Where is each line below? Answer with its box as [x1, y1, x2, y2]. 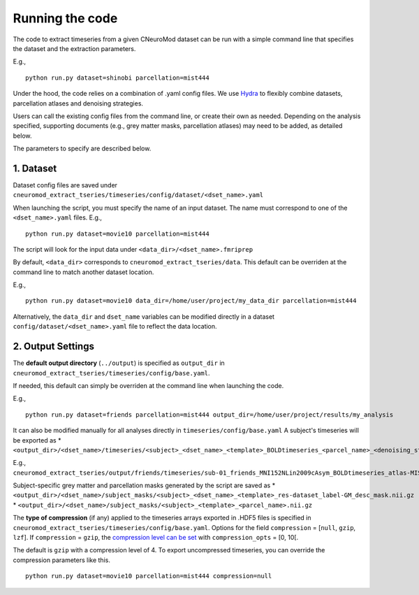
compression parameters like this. [13, 556, 111, 564]
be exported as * [13, 436, 61, 444]
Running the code [13, 10, 118, 26]
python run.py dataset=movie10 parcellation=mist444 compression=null [25, 572, 272, 580]
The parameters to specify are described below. [13, 144, 152, 153]
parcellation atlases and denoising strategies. [13, 99, 143, 108]
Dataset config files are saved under [13, 180, 118, 189]
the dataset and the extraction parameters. [13, 44, 136, 52]
